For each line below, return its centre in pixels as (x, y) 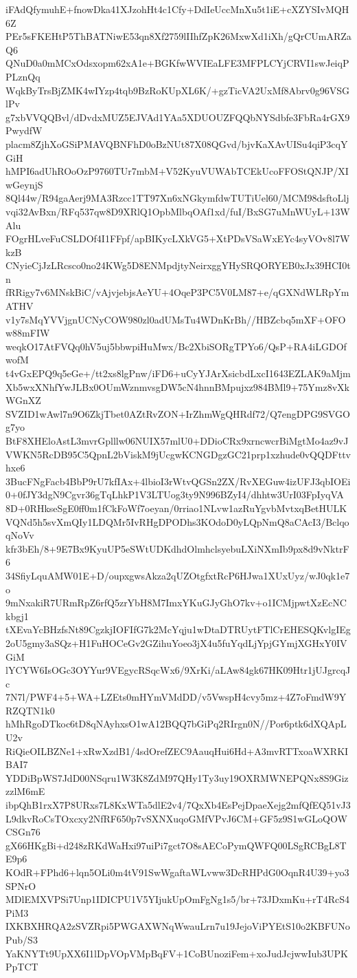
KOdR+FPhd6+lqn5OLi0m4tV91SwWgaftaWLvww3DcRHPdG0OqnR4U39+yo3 (177, 872)
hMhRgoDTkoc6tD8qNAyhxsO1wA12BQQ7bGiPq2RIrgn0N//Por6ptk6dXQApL (176, 724)
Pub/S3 (22, 939)
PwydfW (24, 130)
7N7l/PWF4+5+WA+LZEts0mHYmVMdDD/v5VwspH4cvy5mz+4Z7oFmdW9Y (176, 697)
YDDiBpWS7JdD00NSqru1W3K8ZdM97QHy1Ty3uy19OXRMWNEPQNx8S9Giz (177, 777)
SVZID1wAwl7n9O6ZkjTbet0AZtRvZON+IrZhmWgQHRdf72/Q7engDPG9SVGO (178, 413)
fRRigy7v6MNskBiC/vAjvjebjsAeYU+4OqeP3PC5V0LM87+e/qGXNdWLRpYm (177, 292)
